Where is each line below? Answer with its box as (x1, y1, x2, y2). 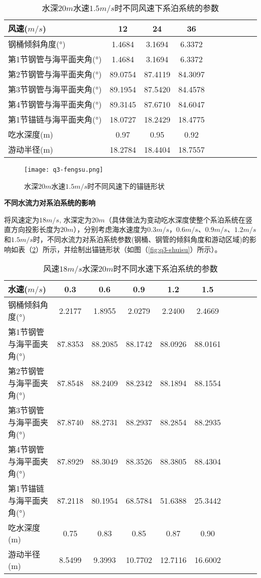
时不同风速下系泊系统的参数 (114, 2, 219, 14)
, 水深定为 (59, 214, 92, 224)
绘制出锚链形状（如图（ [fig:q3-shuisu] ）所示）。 (70, 244, 222, 254)
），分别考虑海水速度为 (73, 224, 148, 235)
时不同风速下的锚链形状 (87, 180, 165, 191)
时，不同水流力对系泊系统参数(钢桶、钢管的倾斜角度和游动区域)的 (33, 234, 249, 245)
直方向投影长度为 (4, 224, 60, 235)
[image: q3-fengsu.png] (24, 166, 103, 173)
